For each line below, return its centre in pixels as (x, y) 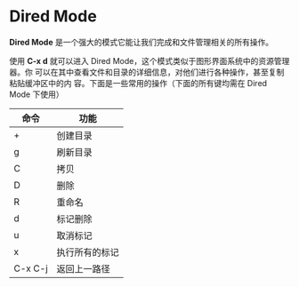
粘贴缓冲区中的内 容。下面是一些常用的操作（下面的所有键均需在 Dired (138, 83)
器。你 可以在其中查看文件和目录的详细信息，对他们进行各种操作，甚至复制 (147, 72)
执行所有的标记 (88, 252)
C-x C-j (31, 268)
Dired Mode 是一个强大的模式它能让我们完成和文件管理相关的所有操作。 (141, 42)
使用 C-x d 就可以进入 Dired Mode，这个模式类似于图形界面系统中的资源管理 (149, 60)
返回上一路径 (84, 268)
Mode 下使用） (36, 94)
